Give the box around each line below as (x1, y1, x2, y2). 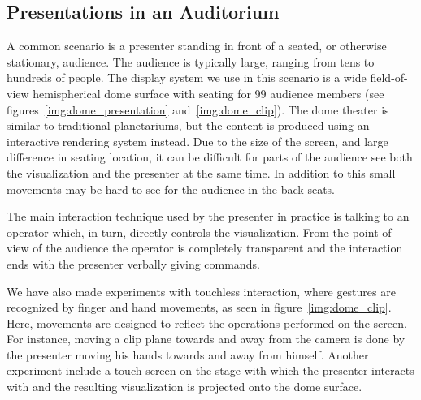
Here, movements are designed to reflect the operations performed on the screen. (7, 314, 407, 331)
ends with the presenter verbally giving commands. (7, 255, 260, 272)
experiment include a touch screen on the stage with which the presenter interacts (7, 362, 414, 379)
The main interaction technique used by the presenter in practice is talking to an (7, 208, 410, 225)
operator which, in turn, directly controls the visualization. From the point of (7, 223, 392, 240)
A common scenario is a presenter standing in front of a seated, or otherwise (7, 37, 387, 54)
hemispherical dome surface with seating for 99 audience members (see (33, 84, 384, 101)
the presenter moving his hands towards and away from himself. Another (7, 346, 369, 363)
